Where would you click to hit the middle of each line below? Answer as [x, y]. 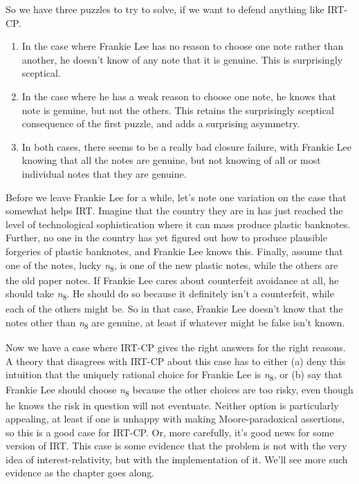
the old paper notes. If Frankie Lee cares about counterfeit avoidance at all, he [172, 280]
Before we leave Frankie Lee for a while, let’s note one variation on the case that [176, 197]
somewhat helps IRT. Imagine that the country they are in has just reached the [174, 211]
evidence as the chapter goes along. [80, 473]
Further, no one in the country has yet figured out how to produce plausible [166, 238]
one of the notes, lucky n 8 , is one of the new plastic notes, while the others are [172, 266]
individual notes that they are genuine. [104, 173]
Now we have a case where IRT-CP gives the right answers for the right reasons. [176, 347]
